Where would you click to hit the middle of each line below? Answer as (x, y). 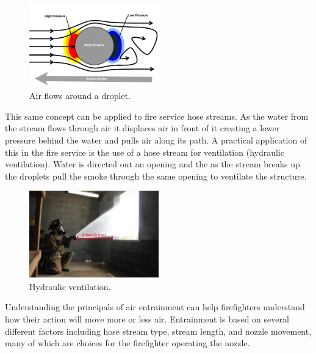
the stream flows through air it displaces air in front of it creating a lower (142, 128)
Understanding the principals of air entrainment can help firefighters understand (155, 307)
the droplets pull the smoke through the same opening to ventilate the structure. (156, 176)
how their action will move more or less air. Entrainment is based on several (147, 319)
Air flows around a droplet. (80, 96)
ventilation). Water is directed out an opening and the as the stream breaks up (153, 164)
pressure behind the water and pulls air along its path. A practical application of (156, 140)
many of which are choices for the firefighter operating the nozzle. (127, 343)
